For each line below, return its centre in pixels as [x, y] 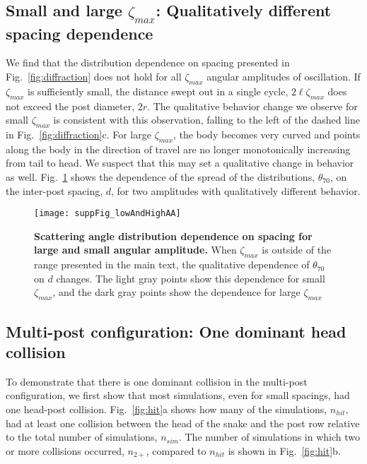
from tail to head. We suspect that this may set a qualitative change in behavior [180, 163]
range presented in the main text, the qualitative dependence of [172, 264]
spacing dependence [80, 33]
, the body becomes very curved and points [267, 134]
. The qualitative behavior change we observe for [252, 106]
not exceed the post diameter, [70, 106]
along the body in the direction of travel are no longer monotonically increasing [178, 149]
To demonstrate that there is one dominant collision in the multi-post [157, 381]
